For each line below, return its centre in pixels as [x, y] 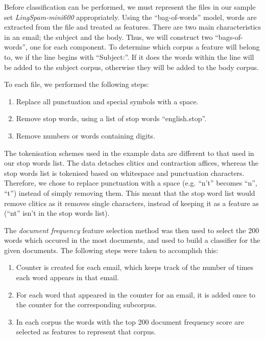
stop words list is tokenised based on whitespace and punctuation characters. [124, 173]
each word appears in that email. [68, 277]
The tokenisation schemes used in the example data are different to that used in [129, 153]
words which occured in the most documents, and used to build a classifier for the [132, 240]
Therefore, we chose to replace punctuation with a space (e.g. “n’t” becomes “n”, [131, 183]
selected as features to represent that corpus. [86, 332]
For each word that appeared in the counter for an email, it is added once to [136, 294]
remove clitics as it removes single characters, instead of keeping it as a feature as [131, 203]
